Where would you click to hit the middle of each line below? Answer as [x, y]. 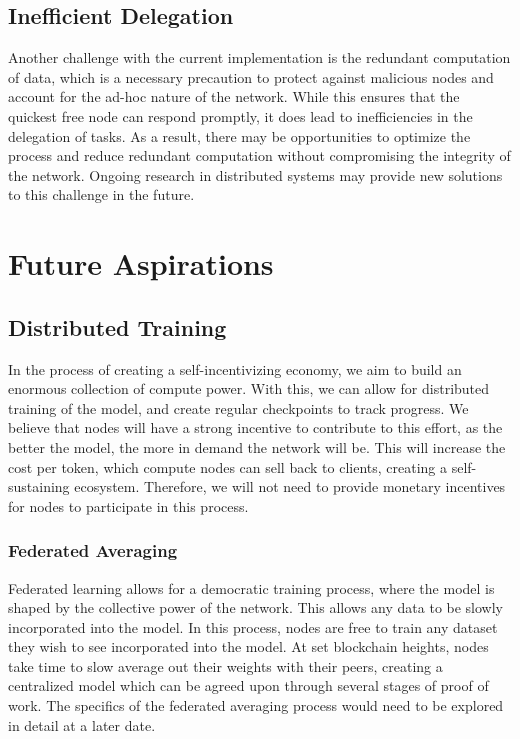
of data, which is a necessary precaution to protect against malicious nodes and [251, 76]
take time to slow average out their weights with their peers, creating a [225, 665]
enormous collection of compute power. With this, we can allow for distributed [249, 388]
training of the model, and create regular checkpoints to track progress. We [238, 407]
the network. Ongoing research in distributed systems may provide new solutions [255, 174]
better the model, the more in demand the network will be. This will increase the [257, 446]
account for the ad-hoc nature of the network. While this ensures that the [234, 96]
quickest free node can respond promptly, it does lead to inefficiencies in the [240, 115]
